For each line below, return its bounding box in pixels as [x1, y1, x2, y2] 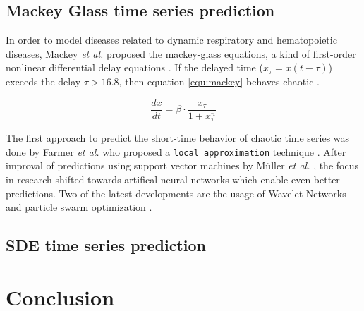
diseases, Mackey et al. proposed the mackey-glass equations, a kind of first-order [6, 46, 356, 61]
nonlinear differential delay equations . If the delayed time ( [6, 60, 263, 75]
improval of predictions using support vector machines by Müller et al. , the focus [6, 158, 358, 173]
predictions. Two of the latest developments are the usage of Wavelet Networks [6, 185, 346, 200]
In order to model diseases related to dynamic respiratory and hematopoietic [6, 32, 337, 47]
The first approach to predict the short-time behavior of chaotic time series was [6, 130, 350, 145]
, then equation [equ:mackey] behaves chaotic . [119, 73, 320, 88]
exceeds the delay [6, 73, 81, 88]
